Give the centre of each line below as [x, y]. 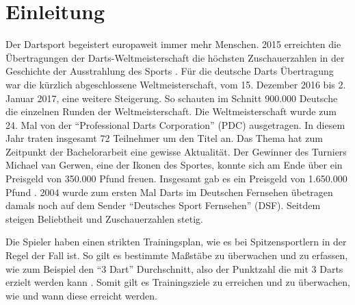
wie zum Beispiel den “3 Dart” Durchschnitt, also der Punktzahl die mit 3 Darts [174, 268]
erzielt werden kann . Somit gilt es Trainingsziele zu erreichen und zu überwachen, [178, 282]
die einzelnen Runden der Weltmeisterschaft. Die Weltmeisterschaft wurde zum [171, 111]
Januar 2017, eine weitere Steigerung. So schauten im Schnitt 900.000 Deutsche [172, 98]
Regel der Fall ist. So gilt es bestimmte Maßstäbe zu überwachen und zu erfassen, [177, 255]
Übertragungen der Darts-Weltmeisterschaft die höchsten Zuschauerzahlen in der [175, 57]
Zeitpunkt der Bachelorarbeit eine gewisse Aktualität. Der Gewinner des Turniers [176, 151]
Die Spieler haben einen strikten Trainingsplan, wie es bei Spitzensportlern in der [176, 242]
